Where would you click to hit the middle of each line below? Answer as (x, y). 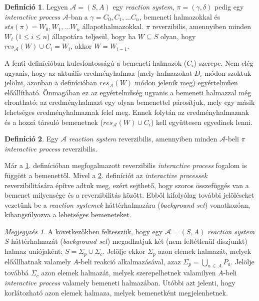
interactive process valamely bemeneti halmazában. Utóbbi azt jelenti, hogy (120, 282)
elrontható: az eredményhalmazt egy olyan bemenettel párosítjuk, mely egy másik (130, 102)
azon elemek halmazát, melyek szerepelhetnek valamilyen (128, 273)
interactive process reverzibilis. (51, 148)
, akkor (81, 46)
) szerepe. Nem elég (223, 62)
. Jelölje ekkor (124, 251)
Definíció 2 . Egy (31, 139)
